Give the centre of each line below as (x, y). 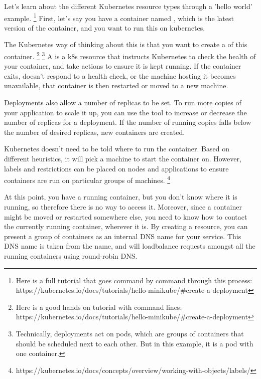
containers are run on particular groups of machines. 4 (87, 179)
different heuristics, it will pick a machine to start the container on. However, (123, 159)
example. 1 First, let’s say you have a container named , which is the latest (119, 17)
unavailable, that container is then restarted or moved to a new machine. (116, 85)
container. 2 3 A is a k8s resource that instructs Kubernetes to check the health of (130, 55)
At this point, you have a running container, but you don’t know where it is (121, 197)
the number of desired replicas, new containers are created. (95, 132)
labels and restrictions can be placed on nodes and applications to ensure (116, 168)
